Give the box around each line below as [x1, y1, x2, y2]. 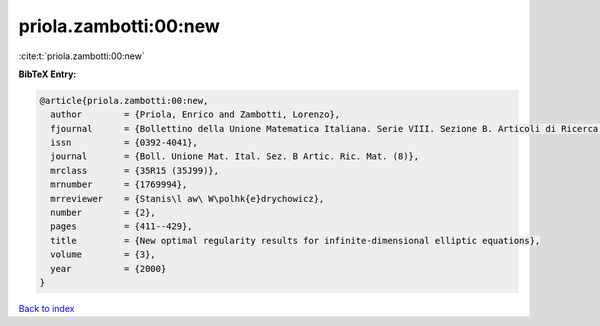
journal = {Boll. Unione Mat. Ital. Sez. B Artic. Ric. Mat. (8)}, [50, 151, 420, 162]
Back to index [18, 302, 75, 314]
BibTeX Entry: [18, 68, 77, 80]
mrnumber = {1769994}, [50, 179, 188, 190]
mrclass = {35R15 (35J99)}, [50, 165, 220, 176]
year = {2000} [50, 263, 167, 274]
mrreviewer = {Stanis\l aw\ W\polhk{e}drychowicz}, [50, 193, 325, 204]
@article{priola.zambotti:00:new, [39, 95, 209, 106]
